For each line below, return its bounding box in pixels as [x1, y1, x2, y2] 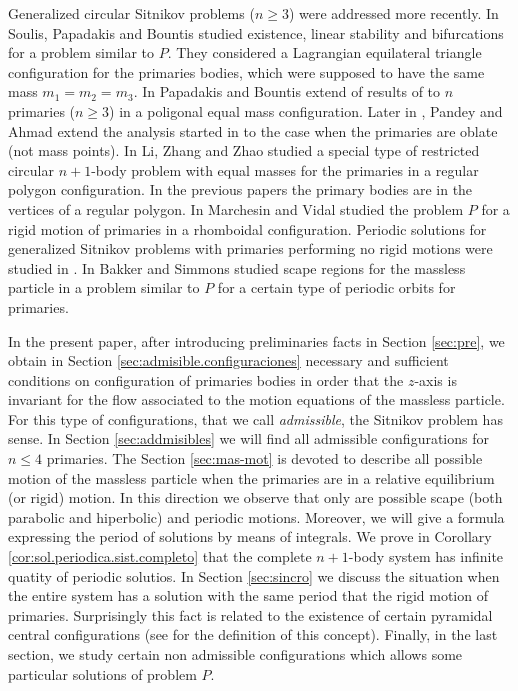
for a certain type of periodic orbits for [217, 277, 456, 298]
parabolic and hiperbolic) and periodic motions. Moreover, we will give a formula [8, 506, 505, 527]
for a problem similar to [8, 42, 155, 63]
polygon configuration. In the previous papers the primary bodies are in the [8, 179, 473, 200]
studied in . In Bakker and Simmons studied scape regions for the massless [8, 257, 466, 278]
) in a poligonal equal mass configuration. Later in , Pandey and [109, 100, 503, 121]
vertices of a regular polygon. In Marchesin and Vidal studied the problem [8, 198, 464, 219]
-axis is [414, 369, 457, 390]
